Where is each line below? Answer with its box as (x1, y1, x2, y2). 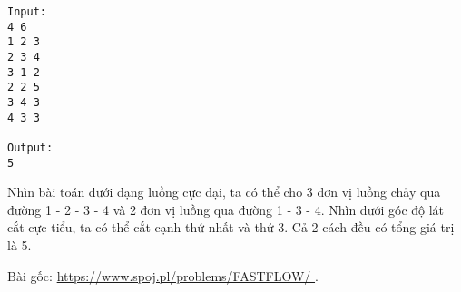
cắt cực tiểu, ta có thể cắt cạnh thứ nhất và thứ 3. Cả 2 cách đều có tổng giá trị (7, 218, 455, 237)
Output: (7, 141, 54, 154)
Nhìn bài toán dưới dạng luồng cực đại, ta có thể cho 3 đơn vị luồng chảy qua (7, 182, 441, 201)
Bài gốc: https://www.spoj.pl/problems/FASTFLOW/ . (7, 266, 319, 285)
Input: (7, 5, 46, 18)
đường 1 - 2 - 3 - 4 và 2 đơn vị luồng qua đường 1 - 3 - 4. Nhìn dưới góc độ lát (7, 200, 445, 219)
